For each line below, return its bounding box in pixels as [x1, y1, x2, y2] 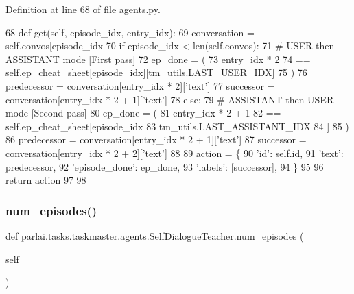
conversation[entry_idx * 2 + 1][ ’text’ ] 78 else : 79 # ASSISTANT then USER [5, 92, 334, 106]
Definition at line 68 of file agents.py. [5, 2, 161, 16]
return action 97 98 [5, 173, 86, 187]
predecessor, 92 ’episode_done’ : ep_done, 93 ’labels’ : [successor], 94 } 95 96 [5, 159, 324, 173]
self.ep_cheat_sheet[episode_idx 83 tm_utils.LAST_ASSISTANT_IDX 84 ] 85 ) [5, 119, 349, 133]
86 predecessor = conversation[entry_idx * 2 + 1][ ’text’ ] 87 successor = [5, 132, 307, 147]
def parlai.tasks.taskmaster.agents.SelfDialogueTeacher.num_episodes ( [5, 228, 304, 243]
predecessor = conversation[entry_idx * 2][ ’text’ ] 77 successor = [5, 78, 275, 93]
